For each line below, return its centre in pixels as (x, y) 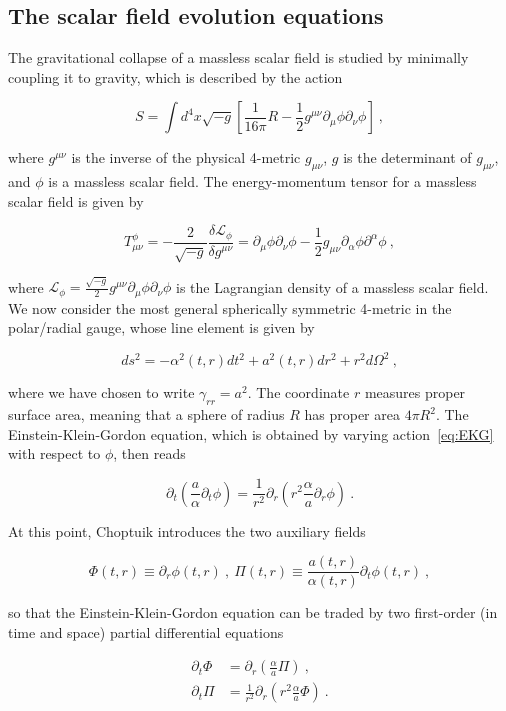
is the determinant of (407, 157)
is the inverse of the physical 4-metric (186, 157)
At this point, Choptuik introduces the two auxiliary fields (187, 530)
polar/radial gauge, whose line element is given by (161, 327)
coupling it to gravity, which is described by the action (175, 76)
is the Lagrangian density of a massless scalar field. (332, 286)
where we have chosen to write (101, 392)
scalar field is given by (76, 200)
